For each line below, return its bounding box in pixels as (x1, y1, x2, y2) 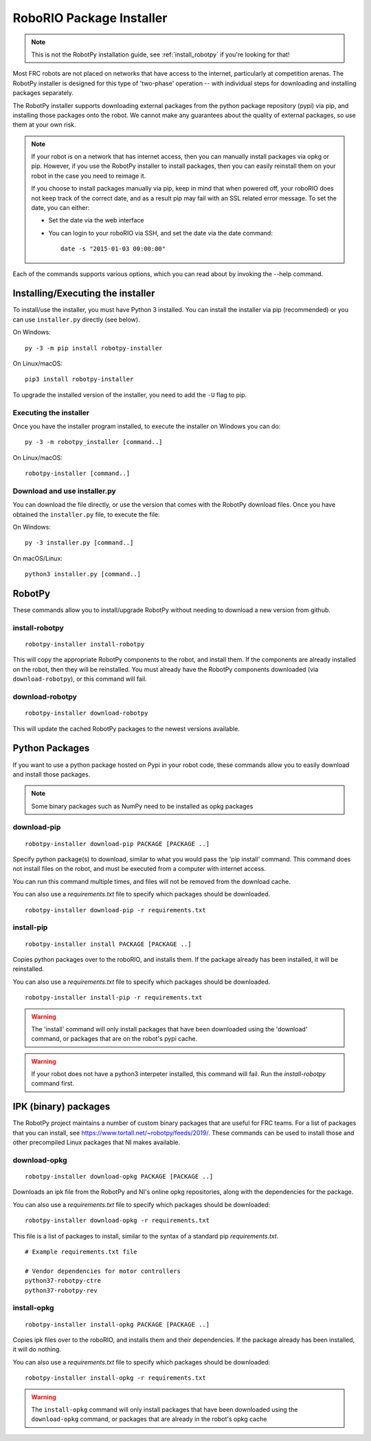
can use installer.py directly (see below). (12, 315, 140, 324)
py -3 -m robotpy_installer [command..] (25, 438, 163, 446)
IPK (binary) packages (12, 1101, 111, 1113)
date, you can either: (31, 204, 90, 212)
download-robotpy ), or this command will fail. (12, 675, 147, 683)
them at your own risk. (12, 120, 76, 129)
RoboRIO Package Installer (12, 10, 168, 25)
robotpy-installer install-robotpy (25, 640, 145, 649)
